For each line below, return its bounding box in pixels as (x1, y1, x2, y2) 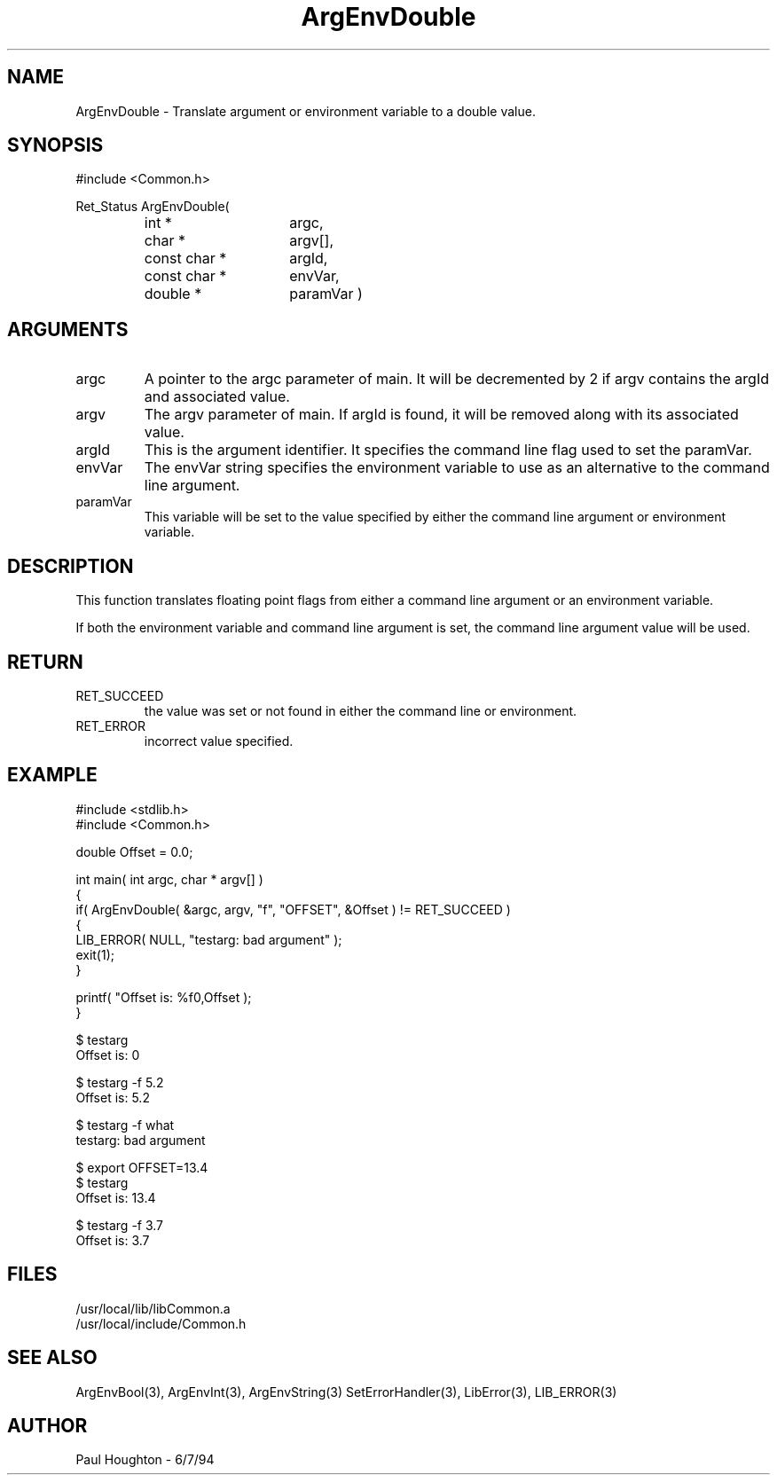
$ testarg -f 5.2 (75, 1074, 164, 1090)
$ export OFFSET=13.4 (75, 1159, 208, 1175)
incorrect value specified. (144, 733, 294, 749)
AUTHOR (7, 1414, 88, 1437)
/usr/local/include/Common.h (75, 1315, 247, 1331)
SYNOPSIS (7, 134, 104, 157)
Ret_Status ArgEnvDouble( (75, 199, 230, 215)
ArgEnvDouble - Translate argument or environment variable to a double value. (75, 103, 536, 119)
